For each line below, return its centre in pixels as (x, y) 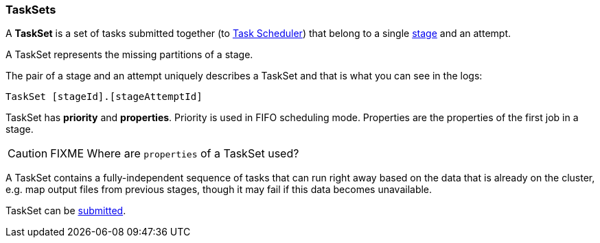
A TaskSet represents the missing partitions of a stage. (129, 55)
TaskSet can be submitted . (66, 211)
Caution (28, 154)
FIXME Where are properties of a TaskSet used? (175, 154)
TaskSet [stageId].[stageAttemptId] (104, 97)
